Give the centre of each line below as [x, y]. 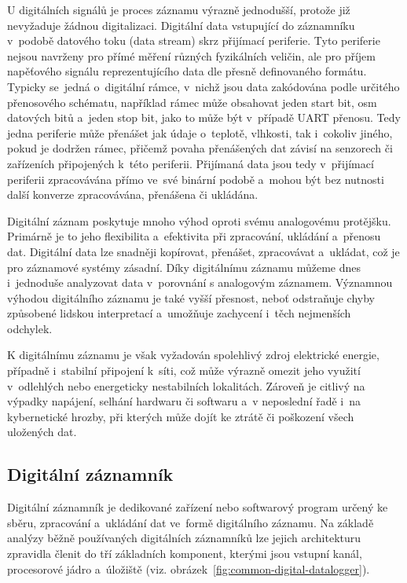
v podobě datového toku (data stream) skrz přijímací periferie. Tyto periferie [194, 40]
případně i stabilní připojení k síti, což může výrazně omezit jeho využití [184, 370]
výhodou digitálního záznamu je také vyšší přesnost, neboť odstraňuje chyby [191, 297]
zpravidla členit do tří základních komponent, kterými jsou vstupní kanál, [185, 554]
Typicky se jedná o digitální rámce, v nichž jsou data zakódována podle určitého [203, 86]
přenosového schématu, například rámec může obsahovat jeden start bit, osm [192, 102]
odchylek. [30, 328]
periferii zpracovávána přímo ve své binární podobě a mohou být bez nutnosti [196, 179]
